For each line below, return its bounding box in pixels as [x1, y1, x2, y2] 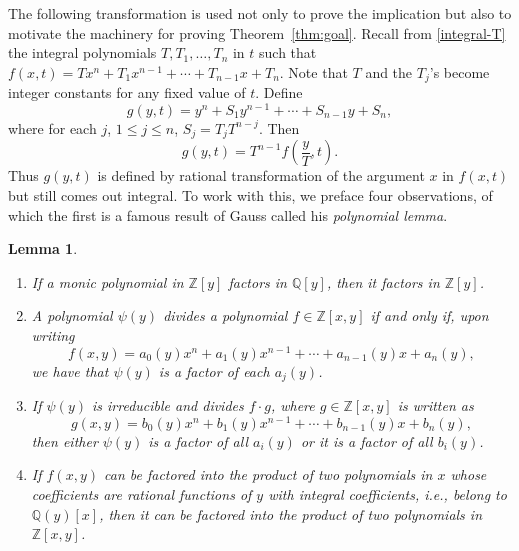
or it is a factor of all [300, 430, 433, 451]
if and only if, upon [370, 305, 489, 326]
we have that [31, 360, 109, 381]
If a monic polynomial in [31, 271, 184, 292]
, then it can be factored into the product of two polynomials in [99, 503, 483, 524]
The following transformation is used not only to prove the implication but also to [8, 3, 512, 23]
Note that [288, 61, 348, 82]
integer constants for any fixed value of [8, 82, 246, 103]
